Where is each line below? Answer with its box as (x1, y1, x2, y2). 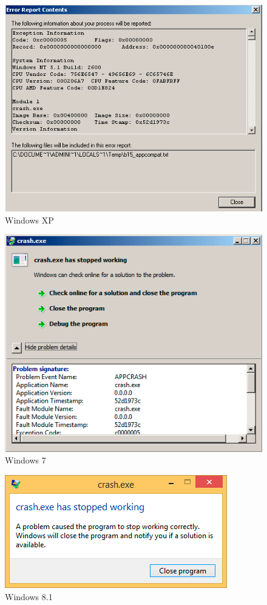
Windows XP (5, 213, 54, 226)
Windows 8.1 (5, 590, 53, 603)
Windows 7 (5, 454, 46, 467)
